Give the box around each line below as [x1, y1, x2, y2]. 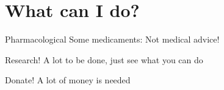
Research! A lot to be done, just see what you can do [5, 53, 203, 66]
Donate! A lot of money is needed [5, 74, 131, 86]
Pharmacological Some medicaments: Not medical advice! [5, 33, 220, 46]
